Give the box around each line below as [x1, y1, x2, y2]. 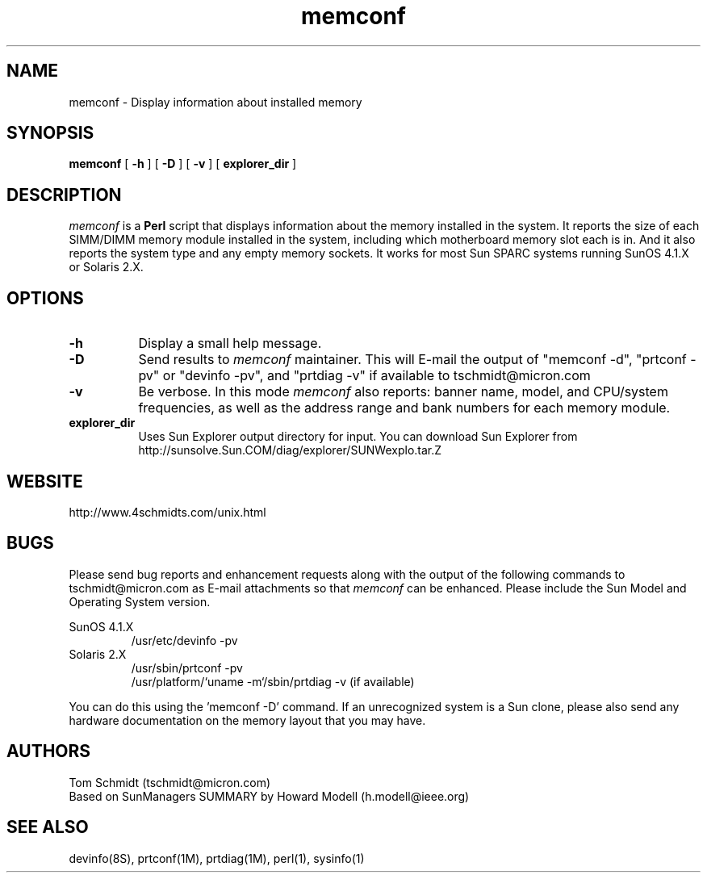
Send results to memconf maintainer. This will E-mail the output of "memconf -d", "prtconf [138, 351, 687, 368]
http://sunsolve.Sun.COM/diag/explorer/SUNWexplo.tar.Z [138, 443, 442, 458]
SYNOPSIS [6, 123, 94, 144]
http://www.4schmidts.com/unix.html [69, 504, 266, 519]
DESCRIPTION [6, 184, 122, 205]
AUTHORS [6, 741, 91, 762]
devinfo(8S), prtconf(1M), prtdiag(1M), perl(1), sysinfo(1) [69, 851, 365, 865]
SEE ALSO [6, 817, 89, 838]
